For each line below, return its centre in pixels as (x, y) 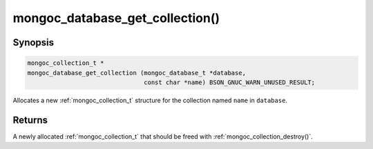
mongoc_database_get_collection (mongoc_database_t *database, (137, 73)
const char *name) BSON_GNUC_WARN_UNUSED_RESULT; (230, 82)
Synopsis (34, 42)
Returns (30, 120)
